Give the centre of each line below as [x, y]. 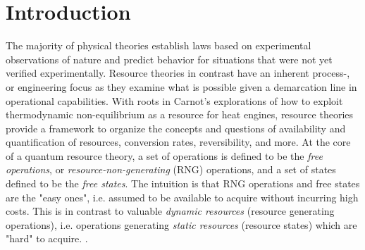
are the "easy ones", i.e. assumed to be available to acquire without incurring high [182, 197]
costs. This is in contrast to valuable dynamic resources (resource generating [170, 211]
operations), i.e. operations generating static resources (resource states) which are [181, 224]
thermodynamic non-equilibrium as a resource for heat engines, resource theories [180, 114]
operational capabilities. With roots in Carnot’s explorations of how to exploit [174, 100]
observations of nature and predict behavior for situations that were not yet [169, 59]
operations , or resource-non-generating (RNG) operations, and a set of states [171, 169]
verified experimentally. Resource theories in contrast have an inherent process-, [178, 73]
